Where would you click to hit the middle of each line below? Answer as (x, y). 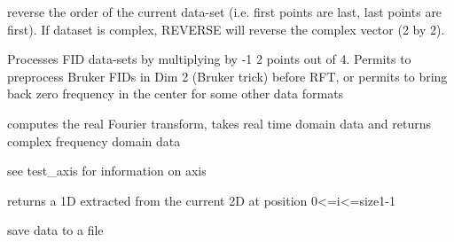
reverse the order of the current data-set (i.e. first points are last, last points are (225, 12)
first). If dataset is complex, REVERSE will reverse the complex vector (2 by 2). (226, 29)
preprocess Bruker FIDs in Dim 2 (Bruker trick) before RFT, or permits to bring (227, 76)
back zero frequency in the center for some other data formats (176, 94)
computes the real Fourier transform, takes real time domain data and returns (219, 123)
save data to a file (55, 230)
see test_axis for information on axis (107, 171)
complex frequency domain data (94, 141)
